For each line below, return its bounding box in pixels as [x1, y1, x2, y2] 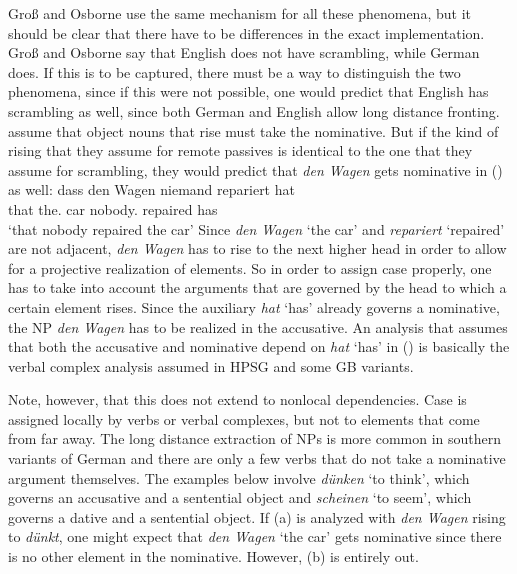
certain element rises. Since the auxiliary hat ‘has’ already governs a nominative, [8, 296, 500, 317]
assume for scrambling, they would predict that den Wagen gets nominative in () [8, 159, 503, 180]
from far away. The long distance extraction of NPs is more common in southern [8, 428, 502, 449]
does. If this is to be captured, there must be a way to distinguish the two [8, 61, 461, 82]
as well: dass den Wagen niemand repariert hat [8, 179, 295, 200]
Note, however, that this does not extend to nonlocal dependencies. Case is [8, 389, 467, 410]
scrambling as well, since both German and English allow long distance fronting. [8, 100, 500, 121]
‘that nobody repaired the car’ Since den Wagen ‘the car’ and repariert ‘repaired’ [8, 218, 505, 239]
